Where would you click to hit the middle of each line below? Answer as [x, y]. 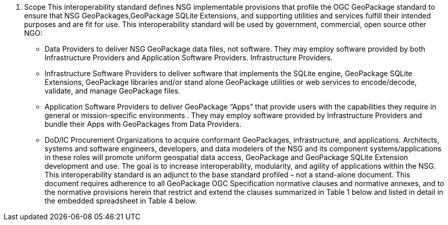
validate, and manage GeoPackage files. [113, 91]
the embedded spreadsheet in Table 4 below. [121, 201]
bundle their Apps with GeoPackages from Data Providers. [143, 124]
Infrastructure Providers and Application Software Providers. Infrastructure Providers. [189, 58]
